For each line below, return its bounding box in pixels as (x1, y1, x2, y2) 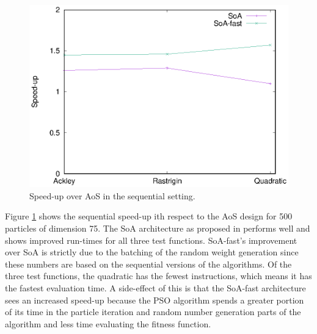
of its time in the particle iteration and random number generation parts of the (5, 305, 301, 318)
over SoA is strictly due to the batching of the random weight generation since (5, 246, 299, 258)
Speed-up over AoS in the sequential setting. (29, 189, 195, 202)
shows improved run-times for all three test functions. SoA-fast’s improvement (5, 233, 297, 246)
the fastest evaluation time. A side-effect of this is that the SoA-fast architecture (5, 281, 306, 294)
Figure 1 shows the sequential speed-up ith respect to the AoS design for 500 (5, 210, 293, 222)
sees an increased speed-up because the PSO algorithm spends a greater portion (5, 293, 304, 306)
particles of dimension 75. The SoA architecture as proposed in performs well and (5, 222, 310, 235)
